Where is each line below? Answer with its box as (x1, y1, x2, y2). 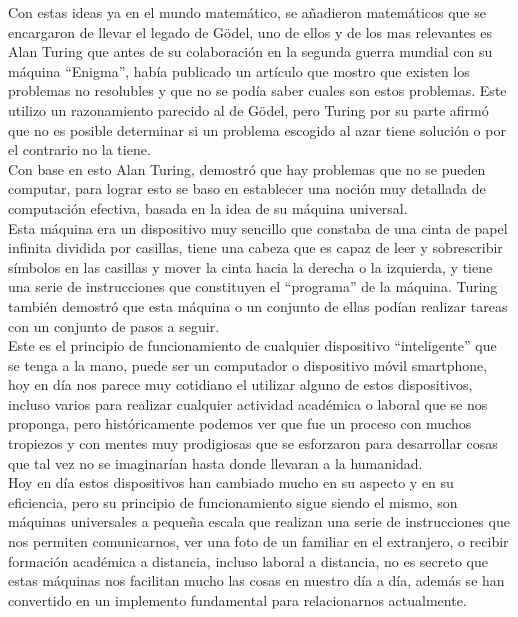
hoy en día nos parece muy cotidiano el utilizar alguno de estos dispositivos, (8, 374, 473, 395)
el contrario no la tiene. (8, 139, 151, 160)
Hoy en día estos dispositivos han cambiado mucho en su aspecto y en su (8, 472, 454, 493)
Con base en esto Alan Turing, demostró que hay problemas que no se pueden (8, 158, 486, 179)
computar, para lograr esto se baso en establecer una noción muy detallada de (8, 178, 486, 199)
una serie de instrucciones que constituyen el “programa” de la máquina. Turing (8, 276, 498, 297)
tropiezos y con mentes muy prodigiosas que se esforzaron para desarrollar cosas (8, 433, 498, 454)
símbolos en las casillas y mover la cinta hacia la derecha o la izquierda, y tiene (8, 256, 493, 277)
